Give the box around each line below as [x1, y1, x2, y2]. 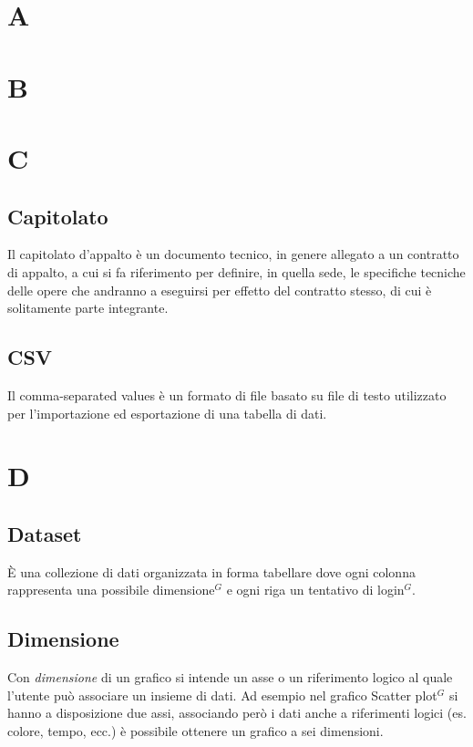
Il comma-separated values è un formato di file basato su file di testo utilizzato [7, 385, 447, 404]
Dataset [7, 519, 82, 547]
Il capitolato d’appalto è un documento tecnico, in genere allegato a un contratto [7, 244, 459, 264]
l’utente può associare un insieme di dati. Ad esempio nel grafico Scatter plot [7, 685, 437, 704]
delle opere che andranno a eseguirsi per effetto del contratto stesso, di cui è [7, 280, 432, 299]
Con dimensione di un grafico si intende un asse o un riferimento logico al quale [7, 668, 453, 687]
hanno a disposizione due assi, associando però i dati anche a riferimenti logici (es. [7, 703, 467, 722]
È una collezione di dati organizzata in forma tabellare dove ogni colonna [7, 562, 416, 581]
